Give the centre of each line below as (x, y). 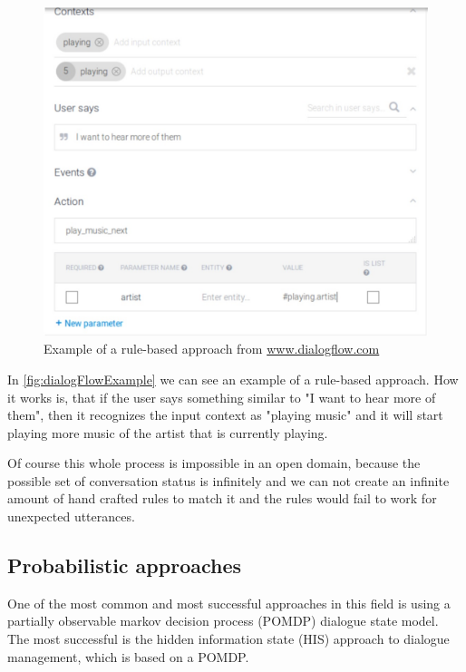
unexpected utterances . (71, 516)
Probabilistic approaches (125, 565)
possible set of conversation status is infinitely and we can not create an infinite (228, 480)
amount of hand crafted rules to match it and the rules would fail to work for (222, 498)
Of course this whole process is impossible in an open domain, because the (214, 463)
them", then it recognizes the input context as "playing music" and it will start (225, 415)
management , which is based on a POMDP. (128, 656)
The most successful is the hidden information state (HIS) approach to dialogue (228, 639)
